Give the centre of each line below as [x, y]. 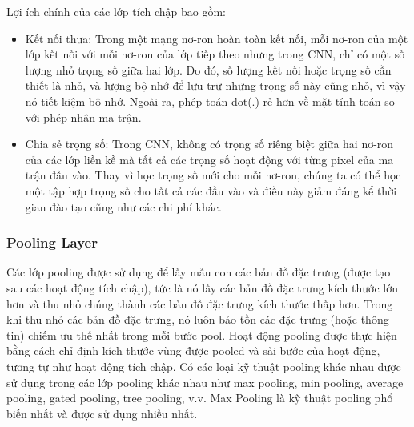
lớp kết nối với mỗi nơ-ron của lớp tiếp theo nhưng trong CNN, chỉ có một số [215, 54]
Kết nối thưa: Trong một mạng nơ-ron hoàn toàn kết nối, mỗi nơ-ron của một [217, 38]
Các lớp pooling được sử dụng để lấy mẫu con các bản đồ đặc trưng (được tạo [199, 272]
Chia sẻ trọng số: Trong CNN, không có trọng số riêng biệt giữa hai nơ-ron [209, 144]
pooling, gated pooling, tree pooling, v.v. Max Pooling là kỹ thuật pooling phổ [200, 398]
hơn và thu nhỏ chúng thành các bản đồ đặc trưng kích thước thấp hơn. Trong [200, 303]
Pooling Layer [52, 242]
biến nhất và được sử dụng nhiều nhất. [102, 413]
